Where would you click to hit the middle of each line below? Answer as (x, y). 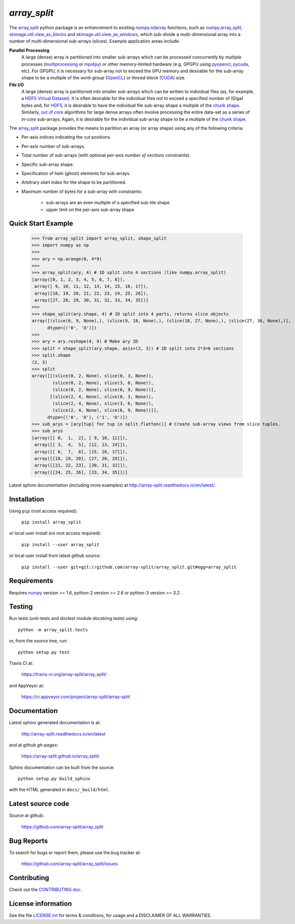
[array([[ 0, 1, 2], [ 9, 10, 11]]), (80, 438)
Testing (21, 607)
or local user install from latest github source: (55, 555)
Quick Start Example (41, 224)
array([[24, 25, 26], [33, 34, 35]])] (81, 472)
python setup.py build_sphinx (54, 779)
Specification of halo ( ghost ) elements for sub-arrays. (76, 173)
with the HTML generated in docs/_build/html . (59, 790)
